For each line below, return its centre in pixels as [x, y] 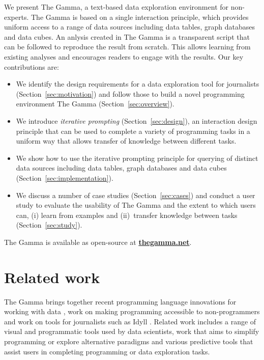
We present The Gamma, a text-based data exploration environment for [116, 7]
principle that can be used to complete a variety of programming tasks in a [133, 131]
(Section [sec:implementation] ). [65, 177]
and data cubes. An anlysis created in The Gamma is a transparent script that [127, 36]
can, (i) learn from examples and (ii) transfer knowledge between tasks [127, 215]
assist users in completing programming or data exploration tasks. [107, 351]
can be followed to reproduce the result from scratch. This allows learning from [127, 47]
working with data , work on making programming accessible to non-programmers [132, 311]
